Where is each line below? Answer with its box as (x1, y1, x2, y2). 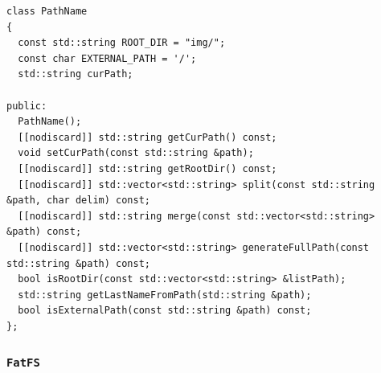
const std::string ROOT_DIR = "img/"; (18, 37, 226, 49)
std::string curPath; (18, 68, 133, 80)
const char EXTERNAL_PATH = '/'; (18, 52, 197, 64)
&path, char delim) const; (6, 195, 150, 207)
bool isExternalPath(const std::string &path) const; (18, 305, 312, 317)
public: (6, 100, 47, 112)
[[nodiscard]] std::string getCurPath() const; (18, 131, 277, 143)
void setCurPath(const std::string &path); (18, 147, 254, 159)
